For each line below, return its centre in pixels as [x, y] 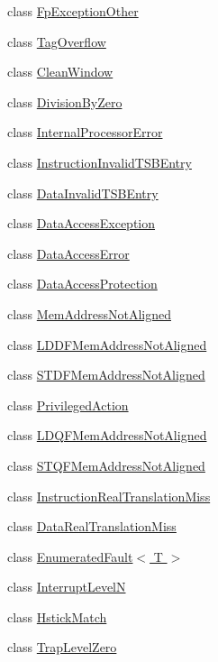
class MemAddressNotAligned [89, 313]
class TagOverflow [57, 41]
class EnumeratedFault [70, 556]
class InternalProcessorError [85, 132]
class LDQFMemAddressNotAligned [107, 435]
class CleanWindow [60, 72]
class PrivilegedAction [68, 405]
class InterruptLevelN [67, 587]
